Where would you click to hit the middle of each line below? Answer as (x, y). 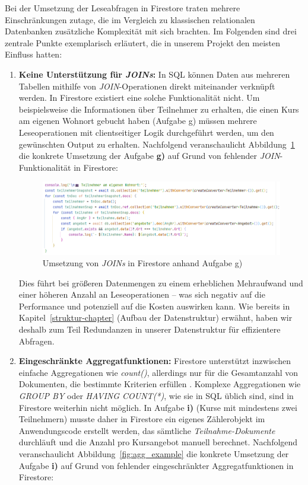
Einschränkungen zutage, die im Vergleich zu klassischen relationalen (130, 19)
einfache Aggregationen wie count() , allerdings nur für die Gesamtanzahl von (158, 372)
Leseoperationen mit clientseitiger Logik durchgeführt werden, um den (146, 132)
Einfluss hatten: (34, 54)
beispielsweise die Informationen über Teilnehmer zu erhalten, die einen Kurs (159, 109)
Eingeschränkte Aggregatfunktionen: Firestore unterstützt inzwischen (155, 361)
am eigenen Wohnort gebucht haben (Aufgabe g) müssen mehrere (138, 121)
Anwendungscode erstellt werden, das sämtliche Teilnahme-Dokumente (147, 430)
